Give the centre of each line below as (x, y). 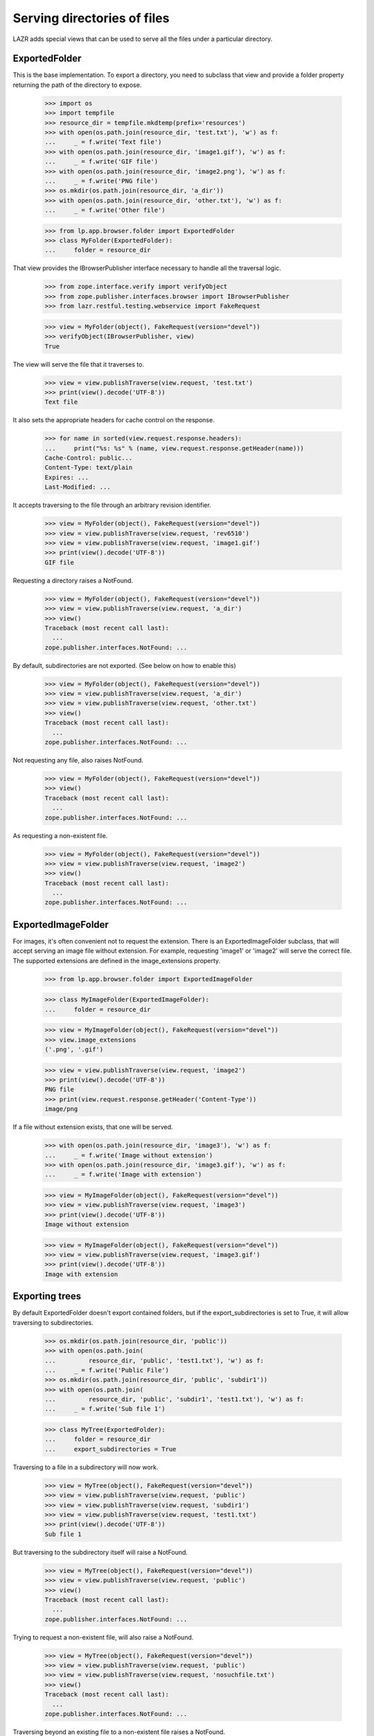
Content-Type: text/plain (89, 468)
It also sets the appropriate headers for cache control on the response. (114, 420)
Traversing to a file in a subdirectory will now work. (86, 1467)
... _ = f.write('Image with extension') (123, 1175)
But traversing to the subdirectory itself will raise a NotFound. (100, 1552)
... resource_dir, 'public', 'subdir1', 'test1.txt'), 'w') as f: (175, 1400)
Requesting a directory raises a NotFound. (73, 581)
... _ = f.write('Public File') (107, 1370)
